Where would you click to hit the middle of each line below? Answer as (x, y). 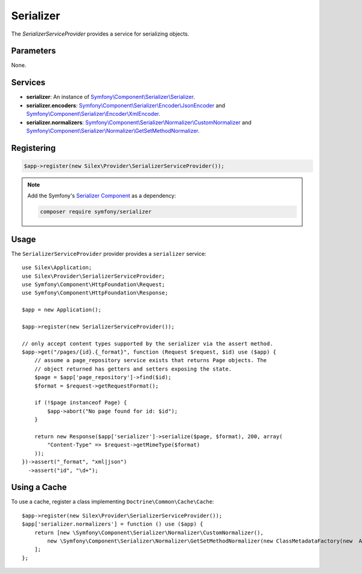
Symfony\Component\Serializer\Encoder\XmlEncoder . (94, 114)
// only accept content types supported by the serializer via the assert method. (148, 343)
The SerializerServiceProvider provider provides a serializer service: (109, 254)
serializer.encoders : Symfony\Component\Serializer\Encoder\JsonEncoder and (126, 105)
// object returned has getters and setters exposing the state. (133, 369)
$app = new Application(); (62, 310)
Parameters (33, 51)
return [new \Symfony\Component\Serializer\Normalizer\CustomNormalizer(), (149, 532)
